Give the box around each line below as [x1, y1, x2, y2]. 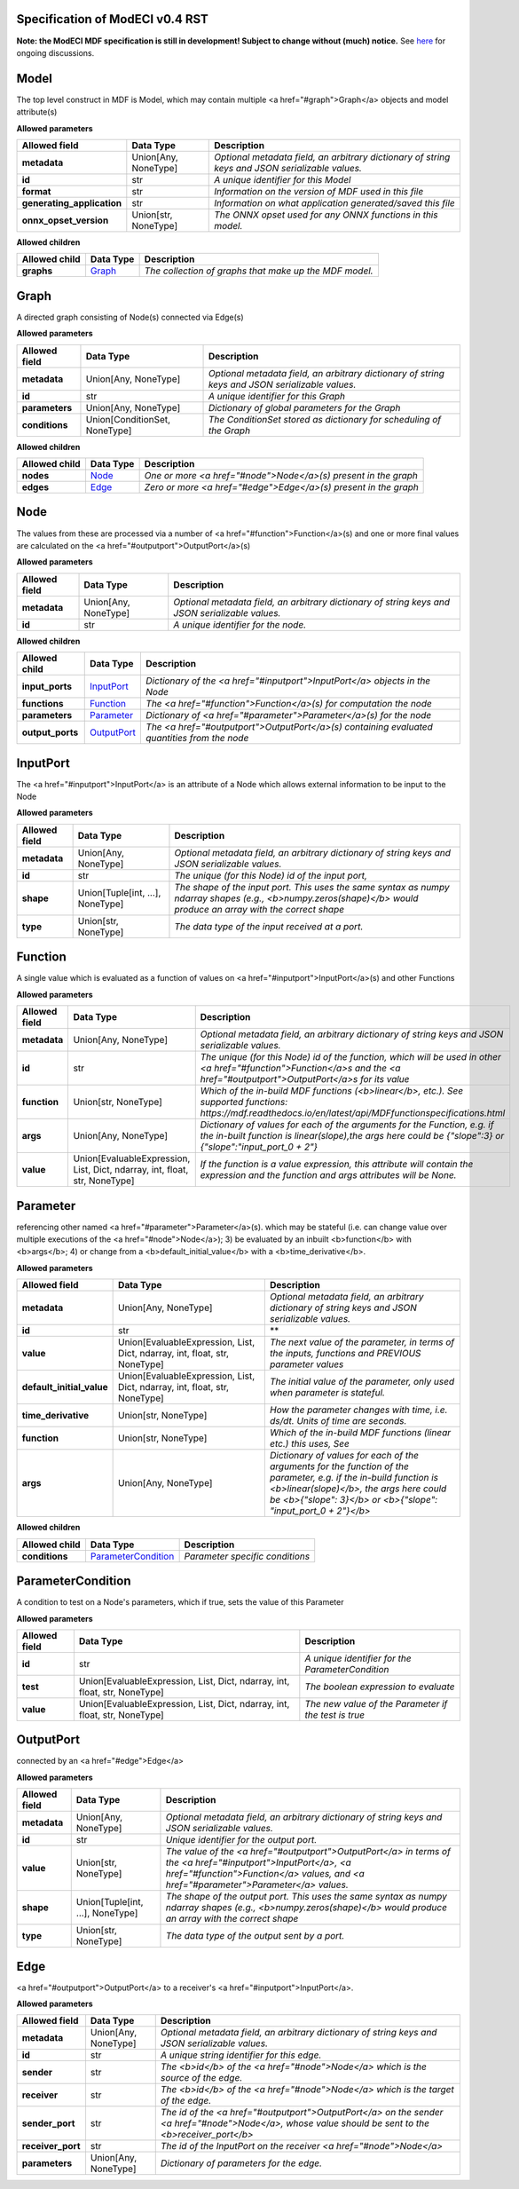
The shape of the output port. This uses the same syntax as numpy [165, 1891, 447, 1903]
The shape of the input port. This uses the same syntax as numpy [174, 881, 450, 893]
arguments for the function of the [269, 1460, 410, 1473]
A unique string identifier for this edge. [160, 2049, 322, 2061]
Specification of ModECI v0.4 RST [16, 12, 208, 27]
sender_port [21, 2117, 75, 2130]
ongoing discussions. [16, 47, 95, 58]
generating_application [21, 196, 122, 209]
